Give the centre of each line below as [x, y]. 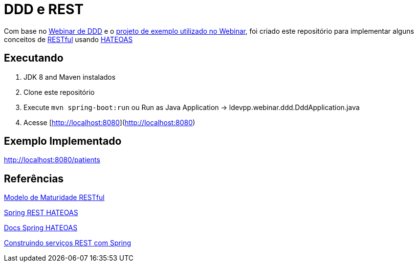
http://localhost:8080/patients [52, 160]
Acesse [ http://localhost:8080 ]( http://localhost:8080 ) [110, 122]
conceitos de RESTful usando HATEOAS [68, 39]
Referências [34, 178]
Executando [34, 58]
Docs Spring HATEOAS [41, 228]
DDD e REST [44, 9]
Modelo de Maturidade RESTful [54, 198]
